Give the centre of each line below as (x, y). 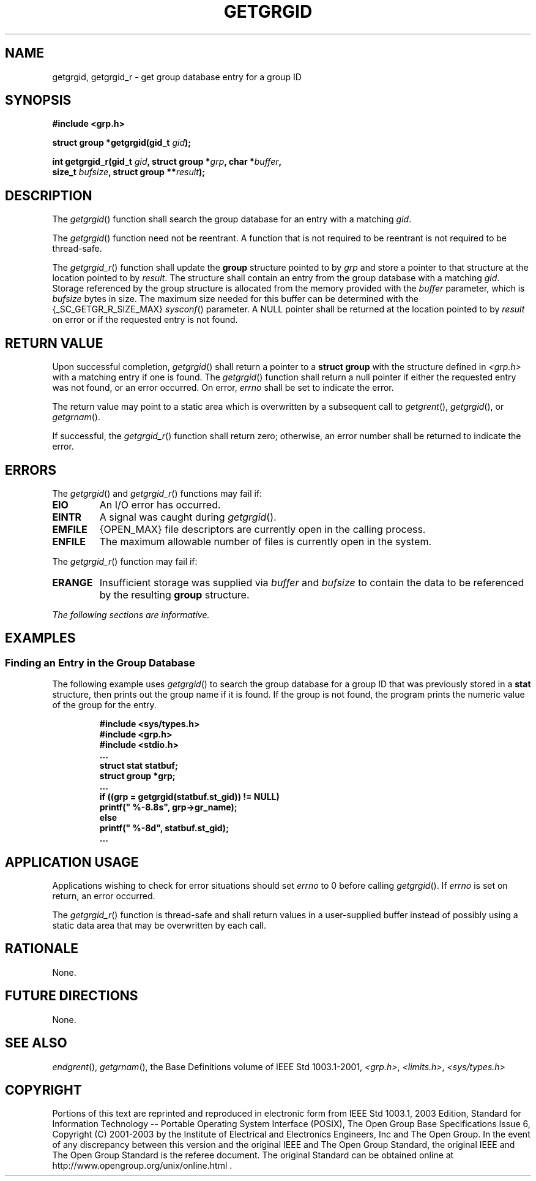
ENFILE (69, 541)
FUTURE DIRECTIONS (72, 996)
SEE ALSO (36, 1043)
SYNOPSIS (38, 100)
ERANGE (73, 582)
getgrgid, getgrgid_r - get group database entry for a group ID (177, 77)
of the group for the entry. (104, 705)
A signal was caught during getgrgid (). (188, 517)
